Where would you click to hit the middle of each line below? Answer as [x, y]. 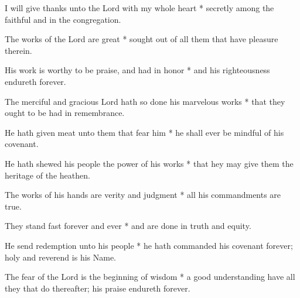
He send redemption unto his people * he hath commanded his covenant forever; [149, 245]
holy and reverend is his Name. [61, 257]
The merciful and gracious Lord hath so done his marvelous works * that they [145, 101]
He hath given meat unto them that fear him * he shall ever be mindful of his [144, 132]
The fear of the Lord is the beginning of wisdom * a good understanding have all [150, 277]
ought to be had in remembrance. [65, 113]
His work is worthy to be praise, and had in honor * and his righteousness [137, 70]
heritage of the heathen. [47, 175]
